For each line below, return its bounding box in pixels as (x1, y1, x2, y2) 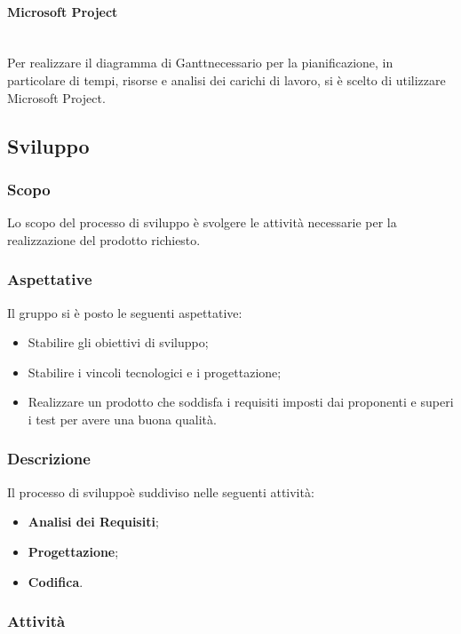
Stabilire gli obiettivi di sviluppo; (28, 333, 209, 352)
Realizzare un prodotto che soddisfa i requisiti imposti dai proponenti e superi (28, 392, 454, 411)
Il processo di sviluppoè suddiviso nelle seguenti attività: (7, 482, 314, 501)
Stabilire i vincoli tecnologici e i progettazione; (28, 362, 282, 381)
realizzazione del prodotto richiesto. (7, 230, 201, 249)
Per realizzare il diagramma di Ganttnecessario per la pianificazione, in (7, 53, 393, 72)
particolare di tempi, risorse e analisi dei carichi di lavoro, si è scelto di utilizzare (7, 70, 446, 89)
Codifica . (28, 572, 83, 590)
